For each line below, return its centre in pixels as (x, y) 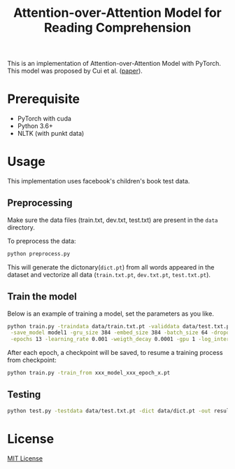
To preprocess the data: (42, 241)
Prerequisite (44, 99)
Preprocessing (40, 203)
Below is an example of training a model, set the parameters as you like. (111, 314)
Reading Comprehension (117, 28)
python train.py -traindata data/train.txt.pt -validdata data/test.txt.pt (120, 326)
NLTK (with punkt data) (51, 134)
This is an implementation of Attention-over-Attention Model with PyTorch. (114, 64)
